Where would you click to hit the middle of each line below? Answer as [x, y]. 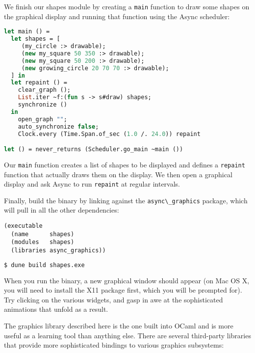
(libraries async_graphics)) [58, 251]
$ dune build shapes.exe [44, 265]
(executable [23, 226]
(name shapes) [43, 234]
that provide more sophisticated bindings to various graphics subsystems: [114, 345]
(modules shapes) [43, 242]
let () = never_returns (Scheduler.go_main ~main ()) [94, 149]
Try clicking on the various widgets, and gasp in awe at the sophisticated [114, 299]
